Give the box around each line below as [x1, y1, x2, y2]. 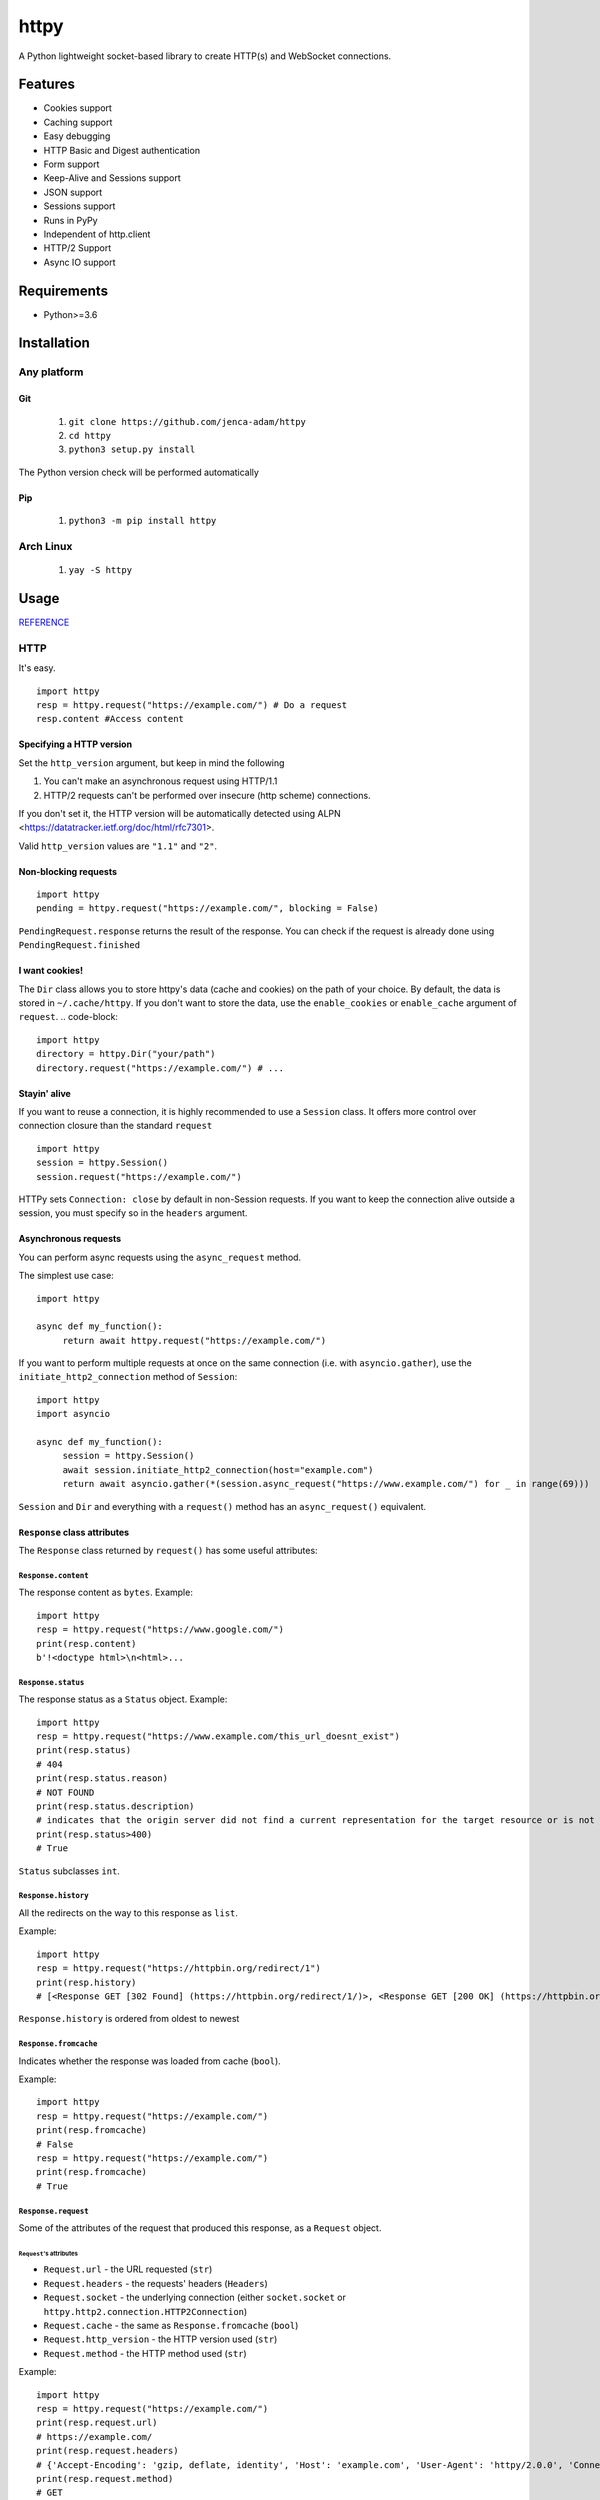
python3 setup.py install [68, 444, 196, 455]
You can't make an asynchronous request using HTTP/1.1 [43, 775, 278, 787]
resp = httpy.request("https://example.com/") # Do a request [36, 699, 348, 710]
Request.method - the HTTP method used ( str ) [43, 2347, 247, 2359]
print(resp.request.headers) [36, 2445, 179, 2457]
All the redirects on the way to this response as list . [18, 1906, 239, 1919]
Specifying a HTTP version [18, 738, 133, 750]
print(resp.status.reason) [36, 1773, 169, 1784]
